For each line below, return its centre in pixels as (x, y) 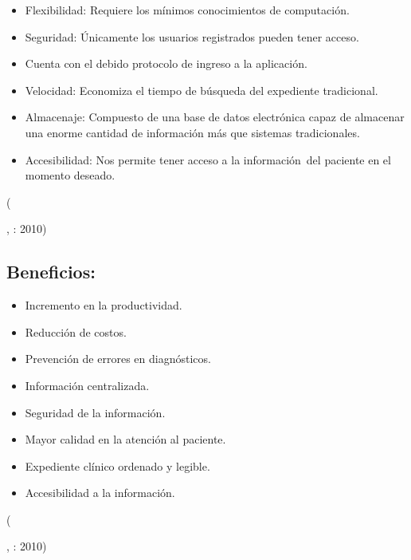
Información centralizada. (87, 385)
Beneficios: (51, 272)
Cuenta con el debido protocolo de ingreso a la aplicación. (166, 63)
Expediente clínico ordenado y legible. (117, 465)
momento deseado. (70, 175)
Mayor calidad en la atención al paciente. (125, 439)
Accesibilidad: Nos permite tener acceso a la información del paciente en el (208, 159)
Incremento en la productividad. (104, 305)
